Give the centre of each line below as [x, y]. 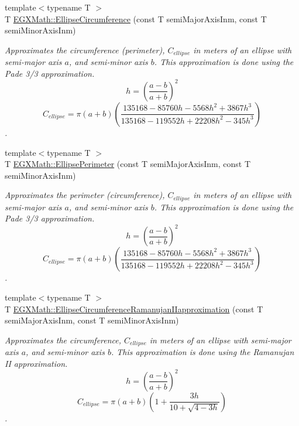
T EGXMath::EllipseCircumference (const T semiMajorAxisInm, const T [136, 18]
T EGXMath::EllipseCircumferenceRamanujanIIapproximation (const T [134, 309]
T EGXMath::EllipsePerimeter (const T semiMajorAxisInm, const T [128, 164]
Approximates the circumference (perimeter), [85, 50]
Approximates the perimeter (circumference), [85, 195]
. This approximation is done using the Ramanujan [202, 352]
